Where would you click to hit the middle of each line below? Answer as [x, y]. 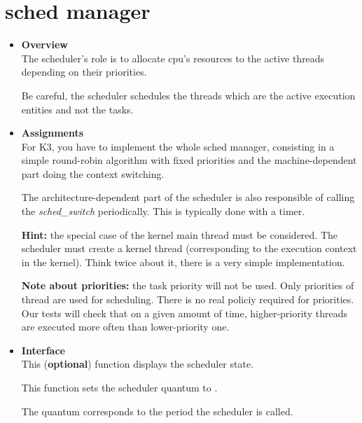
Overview [44, 44]
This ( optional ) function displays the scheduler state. [138, 364]
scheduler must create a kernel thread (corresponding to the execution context [189, 248]
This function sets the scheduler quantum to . [119, 387]
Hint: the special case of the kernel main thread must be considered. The [180, 234]
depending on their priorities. [84, 72]
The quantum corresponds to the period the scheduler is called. [157, 411]
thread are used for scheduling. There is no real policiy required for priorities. [188, 299]
